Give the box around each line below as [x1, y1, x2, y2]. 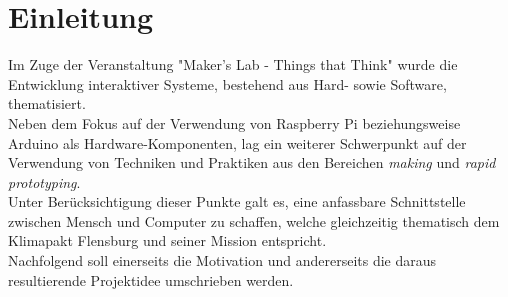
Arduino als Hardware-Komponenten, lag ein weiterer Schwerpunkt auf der [8, 132, 467, 153]
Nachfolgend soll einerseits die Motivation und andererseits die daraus [8, 250, 437, 271]
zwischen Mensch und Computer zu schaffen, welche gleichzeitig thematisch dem [8, 210, 500, 231]
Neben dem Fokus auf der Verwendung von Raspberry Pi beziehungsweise [8, 112, 461, 133]
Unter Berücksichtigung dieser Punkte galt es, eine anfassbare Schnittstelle [8, 191, 466, 212]
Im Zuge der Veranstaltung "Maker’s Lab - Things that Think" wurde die [8, 54, 458, 75]
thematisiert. [8, 93, 86, 114]
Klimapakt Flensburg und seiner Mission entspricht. [8, 230, 327, 251]
